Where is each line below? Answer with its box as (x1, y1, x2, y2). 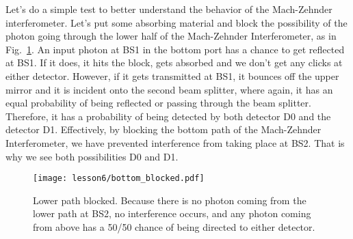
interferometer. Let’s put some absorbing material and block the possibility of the (5, 15, 348, 29)
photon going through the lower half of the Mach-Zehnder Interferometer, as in (5, 29, 337, 43)
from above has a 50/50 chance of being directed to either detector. (33, 219, 315, 234)
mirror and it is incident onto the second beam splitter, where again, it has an (5, 82, 333, 96)
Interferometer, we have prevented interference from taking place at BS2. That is (5, 135, 345, 150)
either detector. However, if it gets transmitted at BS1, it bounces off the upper (5, 68, 339, 83)
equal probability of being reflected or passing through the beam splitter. (5, 96, 311, 110)
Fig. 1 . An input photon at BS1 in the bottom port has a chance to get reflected (5, 42, 345, 56)
